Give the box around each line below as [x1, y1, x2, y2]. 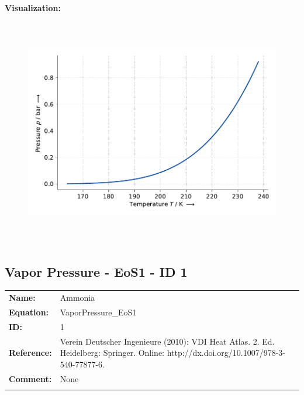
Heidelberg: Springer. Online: [60, 346, 164, 359]
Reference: [9, 346, 52, 359]
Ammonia [60, 291, 95, 304]
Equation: [9, 305, 49, 318]
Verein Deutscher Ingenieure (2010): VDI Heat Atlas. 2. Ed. [60, 335, 275, 347]
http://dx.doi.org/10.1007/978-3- [167, 346, 285, 359]
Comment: [9, 372, 52, 384]
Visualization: [5, 2, 61, 13]
